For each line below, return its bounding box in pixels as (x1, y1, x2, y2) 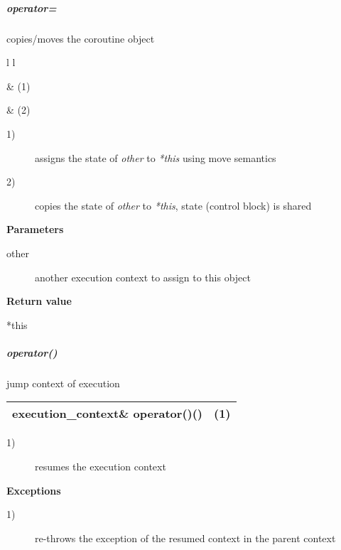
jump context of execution (6, 375, 120, 390)
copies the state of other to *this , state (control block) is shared (35, 198, 312, 212)
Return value (6, 293, 72, 308)
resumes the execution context (35, 459, 166, 474)
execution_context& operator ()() (12, 405, 202, 422)
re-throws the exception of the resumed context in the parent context (35, 530, 336, 545)
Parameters (6, 222, 64, 237)
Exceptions (6, 482, 61, 497)
